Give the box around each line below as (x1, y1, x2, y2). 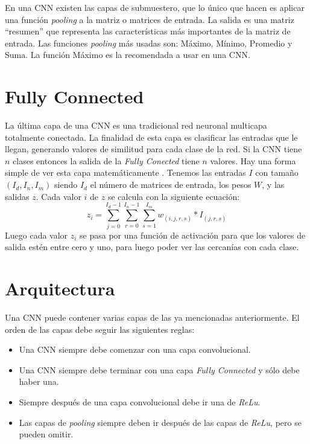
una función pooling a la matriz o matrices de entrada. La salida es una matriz (5, 13, 294, 25)
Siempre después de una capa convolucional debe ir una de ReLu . (19, 396, 261, 408)
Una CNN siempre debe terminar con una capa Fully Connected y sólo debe (19, 363, 300, 376)
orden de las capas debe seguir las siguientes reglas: (5, 323, 195, 335)
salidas (5, 190, 30, 202)
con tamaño (255, 166, 299, 179)
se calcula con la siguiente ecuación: (107, 190, 240, 202)
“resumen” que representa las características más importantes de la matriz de (5, 25, 291, 37)
